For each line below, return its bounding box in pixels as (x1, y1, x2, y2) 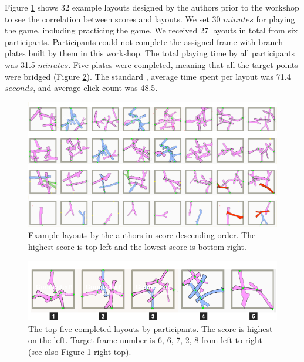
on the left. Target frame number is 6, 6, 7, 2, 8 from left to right (28, 334, 262, 346)
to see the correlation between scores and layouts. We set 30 (5, 12, 221, 25)
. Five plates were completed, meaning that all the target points (68, 58, 298, 70)
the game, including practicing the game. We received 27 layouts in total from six (5, 24, 298, 36)
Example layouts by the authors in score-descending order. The (28, 229, 256, 241)
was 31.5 (5, 58, 35, 70)
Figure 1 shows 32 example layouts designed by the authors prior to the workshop (5, 1, 299, 13)
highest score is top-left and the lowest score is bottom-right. (28, 241, 246, 252)
